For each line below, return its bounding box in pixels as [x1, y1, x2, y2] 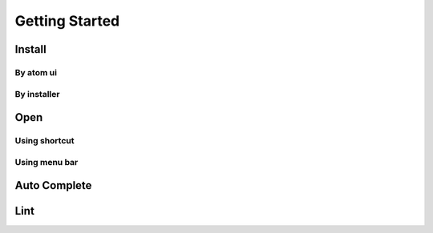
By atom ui [14, 66, 58, 78]
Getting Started [14, 12, 120, 30]
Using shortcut [14, 135, 75, 147]
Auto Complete [14, 179, 92, 192]
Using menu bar [14, 156, 79, 167]
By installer [14, 88, 60, 99]
